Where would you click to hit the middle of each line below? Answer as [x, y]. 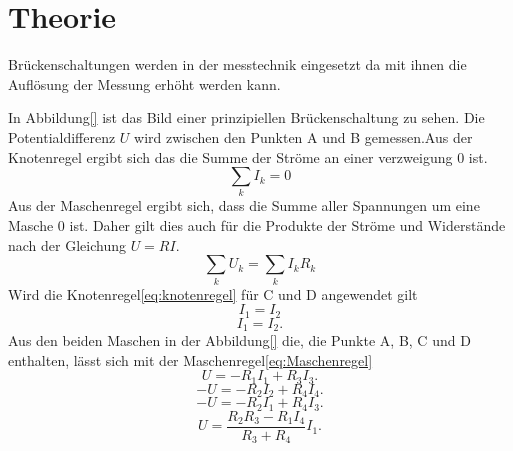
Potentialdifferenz [62, 136]
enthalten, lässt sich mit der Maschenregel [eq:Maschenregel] [190, 359]
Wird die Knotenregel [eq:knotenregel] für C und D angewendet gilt [213, 293]
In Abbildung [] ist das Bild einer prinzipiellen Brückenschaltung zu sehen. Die [246, 117]
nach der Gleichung [67, 244]
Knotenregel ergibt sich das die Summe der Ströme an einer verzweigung [230, 156]
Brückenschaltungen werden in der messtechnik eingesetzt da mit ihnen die [237, 64]
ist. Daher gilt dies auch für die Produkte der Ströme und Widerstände [287, 225]
